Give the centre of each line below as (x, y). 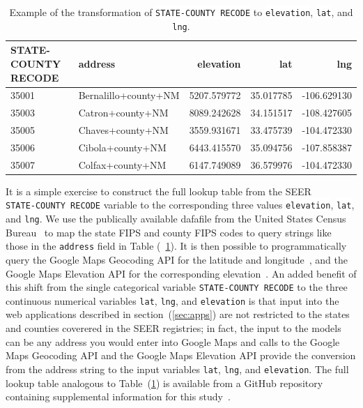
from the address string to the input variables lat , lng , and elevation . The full (177, 369)
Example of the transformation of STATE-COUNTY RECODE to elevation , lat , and (181, 12)
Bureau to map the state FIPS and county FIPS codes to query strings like (169, 232)
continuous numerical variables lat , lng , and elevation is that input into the (172, 300)
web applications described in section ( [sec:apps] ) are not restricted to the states (178, 314)
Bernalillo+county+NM (129, 95)
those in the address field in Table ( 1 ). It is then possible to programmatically (176, 246)
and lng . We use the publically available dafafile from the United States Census (176, 219)
